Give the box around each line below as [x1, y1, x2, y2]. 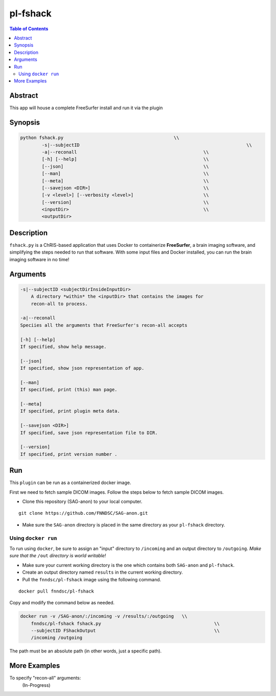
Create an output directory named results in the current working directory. [22, 569, 183, 576]
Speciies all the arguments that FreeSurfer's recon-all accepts [20, 322, 188, 328]
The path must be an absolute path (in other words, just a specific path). [9, 648, 162, 654]
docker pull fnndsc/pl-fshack [18, 588, 95, 594]
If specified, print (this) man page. [20, 387, 118, 393]
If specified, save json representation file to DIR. [20, 430, 158, 435]
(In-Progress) [22, 682, 51, 688]
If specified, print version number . [20, 451, 118, 457]
